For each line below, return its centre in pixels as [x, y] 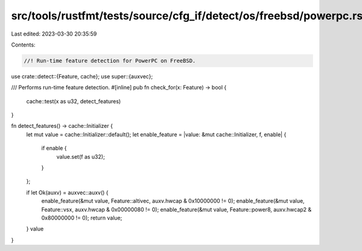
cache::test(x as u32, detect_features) [74, 101]
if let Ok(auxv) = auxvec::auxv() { [67, 192]
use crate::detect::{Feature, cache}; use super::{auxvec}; [82, 76]
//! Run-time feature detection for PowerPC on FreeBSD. [110, 61]
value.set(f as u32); [81, 156]
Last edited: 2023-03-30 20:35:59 [54, 34]
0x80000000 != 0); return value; [82, 218]
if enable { [54, 148]
